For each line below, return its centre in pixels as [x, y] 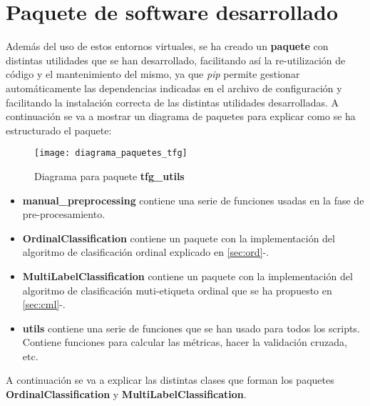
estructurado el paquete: [59, 130]
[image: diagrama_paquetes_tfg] [111, 153]
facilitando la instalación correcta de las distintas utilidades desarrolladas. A [172, 102]
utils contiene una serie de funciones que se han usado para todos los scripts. [191, 328]
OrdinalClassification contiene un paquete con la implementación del [179, 238]
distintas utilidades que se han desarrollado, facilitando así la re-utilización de [176, 60]
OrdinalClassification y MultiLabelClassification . [126, 394]
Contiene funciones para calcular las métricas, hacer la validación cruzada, [185, 342]
